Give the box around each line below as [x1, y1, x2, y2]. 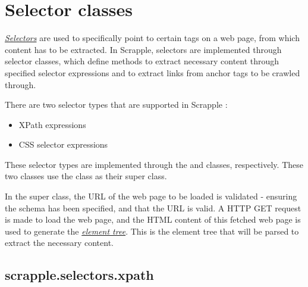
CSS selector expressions [18, 138, 108, 151]
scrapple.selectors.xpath [5, 266, 154, 284]
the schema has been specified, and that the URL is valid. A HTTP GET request [5, 201, 301, 214]
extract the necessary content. [5, 236, 114, 249]
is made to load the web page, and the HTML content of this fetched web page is [5, 213, 301, 226]
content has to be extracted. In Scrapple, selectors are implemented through [5, 43, 282, 55]
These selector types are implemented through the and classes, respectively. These [5, 158, 303, 170]
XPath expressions [18, 118, 86, 130]
